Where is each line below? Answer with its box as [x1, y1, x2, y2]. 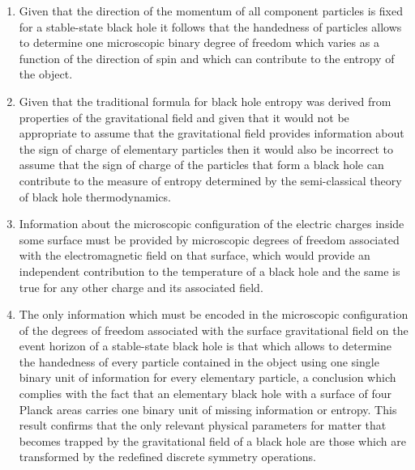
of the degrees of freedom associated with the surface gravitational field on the [19, 321, 409, 338]
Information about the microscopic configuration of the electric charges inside [19, 215, 404, 232]
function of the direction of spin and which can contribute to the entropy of [19, 49, 395, 66]
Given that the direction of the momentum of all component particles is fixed [19, 2, 404, 19]
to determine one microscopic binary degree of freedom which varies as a [19, 34, 379, 51]
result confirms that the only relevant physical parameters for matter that [19, 417, 387, 434]
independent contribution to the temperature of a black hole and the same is [19, 262, 400, 279]
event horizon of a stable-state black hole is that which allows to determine [19, 337, 392, 354]
